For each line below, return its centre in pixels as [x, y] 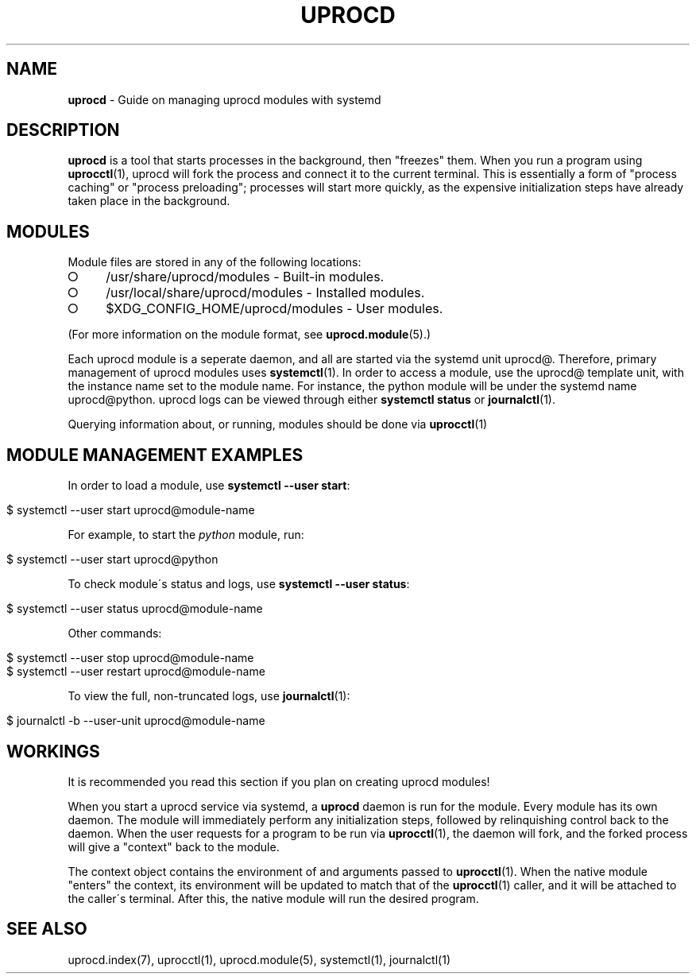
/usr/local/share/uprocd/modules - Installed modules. [265, 293]
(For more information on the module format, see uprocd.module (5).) [249, 335]
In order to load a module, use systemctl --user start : [209, 486]
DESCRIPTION [63, 130]
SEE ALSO [47, 929]
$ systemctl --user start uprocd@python [112, 560]
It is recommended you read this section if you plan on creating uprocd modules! [279, 781]
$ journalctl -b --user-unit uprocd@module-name [136, 721]
